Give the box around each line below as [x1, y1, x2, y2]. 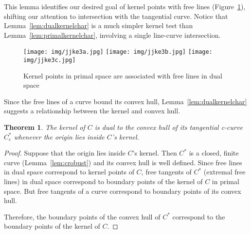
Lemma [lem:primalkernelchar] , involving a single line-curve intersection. [4, 30, 221, 40]
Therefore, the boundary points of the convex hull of [4, 211, 161, 221]
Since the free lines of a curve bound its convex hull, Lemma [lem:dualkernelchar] [4, 96, 247, 106]
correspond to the [172, 211, 225, 221]
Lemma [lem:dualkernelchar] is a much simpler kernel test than [4, 20, 193, 31]
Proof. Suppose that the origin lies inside [4, 148, 125, 158]
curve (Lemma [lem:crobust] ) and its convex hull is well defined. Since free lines [4, 157, 242, 167]
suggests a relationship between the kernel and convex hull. [4, 106, 180, 116]
